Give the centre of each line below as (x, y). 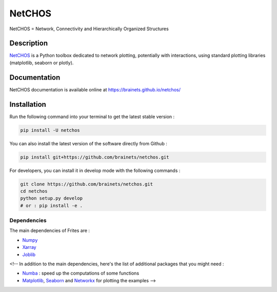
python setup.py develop (52, 198)
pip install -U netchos (50, 130)
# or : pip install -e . (52, 206)
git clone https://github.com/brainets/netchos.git (87, 184)
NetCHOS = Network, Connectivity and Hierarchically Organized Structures (89, 29)
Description (29, 43)
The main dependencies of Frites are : (50, 230)
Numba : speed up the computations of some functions (81, 273)
